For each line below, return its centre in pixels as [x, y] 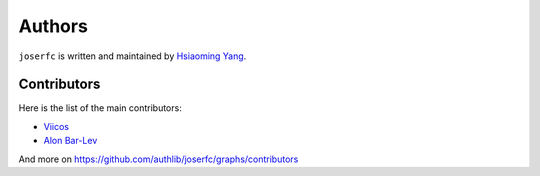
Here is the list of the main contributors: [100, 108]
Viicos [56, 126]
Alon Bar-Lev [70, 141]
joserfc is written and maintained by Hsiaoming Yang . [132, 56]
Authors [53, 26]
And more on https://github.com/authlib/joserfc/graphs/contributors [158, 159]
